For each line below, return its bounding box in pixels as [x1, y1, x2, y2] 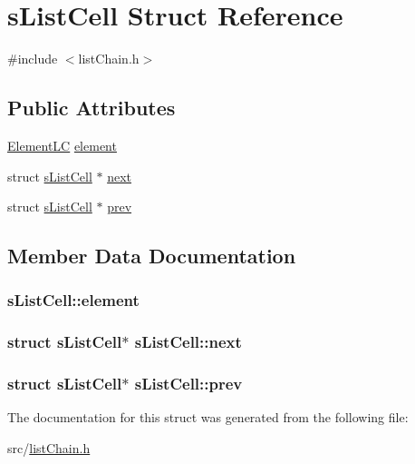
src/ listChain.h [7, 438, 91, 457]
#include [7, 49, 58, 68]
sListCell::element [7, 289, 140, 311]
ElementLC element [7, 135, 117, 154]
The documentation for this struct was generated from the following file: [7, 408, 409, 427]
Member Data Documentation [7, 242, 296, 270]
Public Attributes [7, 94, 176, 122]
